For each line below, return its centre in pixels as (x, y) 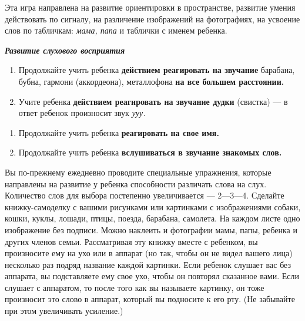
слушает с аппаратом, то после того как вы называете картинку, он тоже (135, 287)
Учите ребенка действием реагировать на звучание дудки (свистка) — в (153, 101)
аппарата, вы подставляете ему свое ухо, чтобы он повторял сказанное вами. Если (152, 276)
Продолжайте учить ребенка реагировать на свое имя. (119, 132)
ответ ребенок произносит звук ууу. (82, 113)
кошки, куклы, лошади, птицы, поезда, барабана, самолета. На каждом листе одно (152, 218)
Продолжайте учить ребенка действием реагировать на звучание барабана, (157, 70)
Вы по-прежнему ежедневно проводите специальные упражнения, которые (138, 172)
